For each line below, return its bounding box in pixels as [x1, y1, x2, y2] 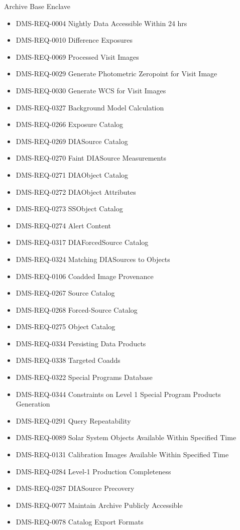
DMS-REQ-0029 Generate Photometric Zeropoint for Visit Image [16, 68, 217, 79]
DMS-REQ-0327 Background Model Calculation [16, 102, 164, 112]
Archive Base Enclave [4, 1, 70, 11]
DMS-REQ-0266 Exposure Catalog [16, 119, 124, 129]
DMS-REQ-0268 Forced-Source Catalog [16, 304, 138, 315]
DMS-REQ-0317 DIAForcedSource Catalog [16, 237, 149, 247]
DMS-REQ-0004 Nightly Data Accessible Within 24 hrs [16, 18, 187, 28]
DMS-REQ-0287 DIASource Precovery [16, 483, 135, 493]
